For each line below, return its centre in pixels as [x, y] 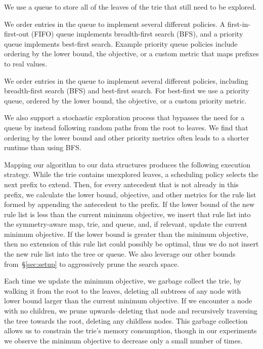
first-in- [239, 24]
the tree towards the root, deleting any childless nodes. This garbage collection [126, 320]
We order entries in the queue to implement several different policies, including [126, 80]
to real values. [26, 63]
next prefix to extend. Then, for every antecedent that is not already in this [121, 184]
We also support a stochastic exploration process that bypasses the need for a [124, 117]
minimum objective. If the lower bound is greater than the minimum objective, [126, 234]
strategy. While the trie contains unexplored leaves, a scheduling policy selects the [131, 174]
